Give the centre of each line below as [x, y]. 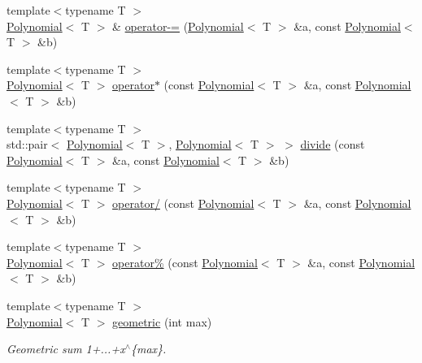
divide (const [333, 144]
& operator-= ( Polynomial [178, 26]
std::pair [27, 144]
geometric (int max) [162, 321]
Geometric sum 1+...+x [66, 349]
